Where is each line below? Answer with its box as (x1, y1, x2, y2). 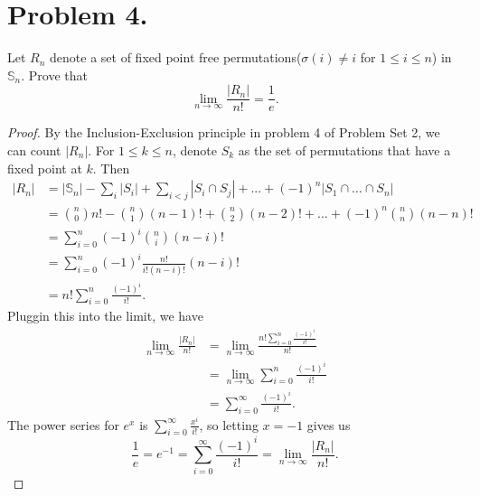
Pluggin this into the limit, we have (7, 306, 203, 325)
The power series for (7, 415, 119, 434)
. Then (92, 158, 130, 177)
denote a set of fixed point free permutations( (50, 48, 302, 67)
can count (7, 140, 61, 159)
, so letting (199, 415, 259, 434)
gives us (306, 415, 351, 434)
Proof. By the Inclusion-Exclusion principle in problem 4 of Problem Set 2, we (7, 123, 440, 142)
